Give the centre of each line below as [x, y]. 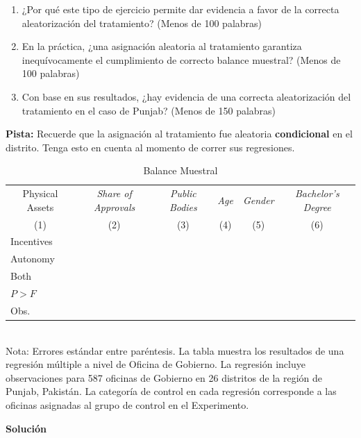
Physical [40, 193]
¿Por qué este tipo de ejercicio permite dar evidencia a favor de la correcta [180, 9]
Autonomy [33, 259]
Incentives [32, 241]
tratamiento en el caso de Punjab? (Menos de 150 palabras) [149, 110]
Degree [317, 207]
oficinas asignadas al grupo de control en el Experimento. [127, 404]
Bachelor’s [317, 193]
